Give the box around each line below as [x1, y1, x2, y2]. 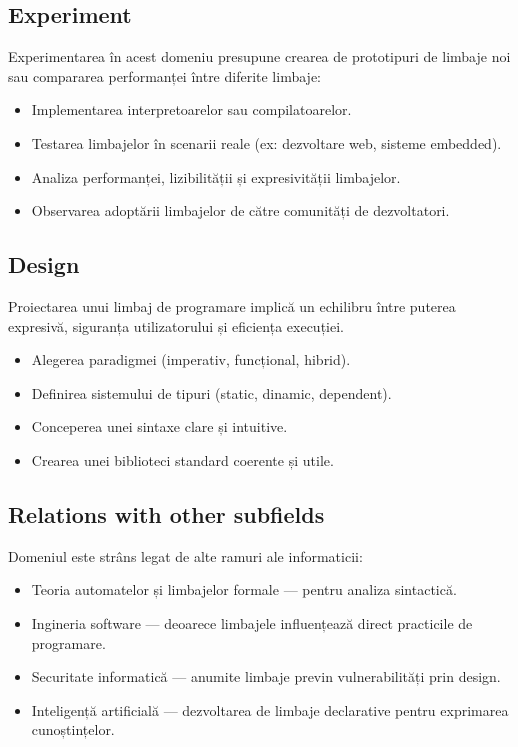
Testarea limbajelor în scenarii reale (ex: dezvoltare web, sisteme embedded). [31, 132, 502, 153]
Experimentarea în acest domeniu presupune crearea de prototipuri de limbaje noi [8, 46, 511, 67]
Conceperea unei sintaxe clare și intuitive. [31, 416, 288, 437]
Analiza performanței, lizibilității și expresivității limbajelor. [31, 166, 401, 187]
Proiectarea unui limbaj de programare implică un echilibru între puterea [8, 295, 456, 316]
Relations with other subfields [8, 498, 325, 529]
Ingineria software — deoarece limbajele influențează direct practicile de [31, 612, 473, 633]
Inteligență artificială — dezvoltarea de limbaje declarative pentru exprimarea [31, 699, 509, 720]
